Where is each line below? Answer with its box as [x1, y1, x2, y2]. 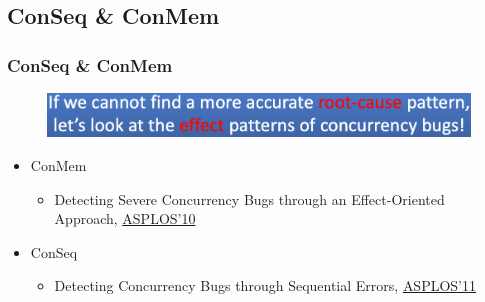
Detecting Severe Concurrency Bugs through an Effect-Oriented [54, 188, 445, 209]
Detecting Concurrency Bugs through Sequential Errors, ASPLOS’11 [54, 275, 477, 296]
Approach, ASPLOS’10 [54, 208, 196, 229]
